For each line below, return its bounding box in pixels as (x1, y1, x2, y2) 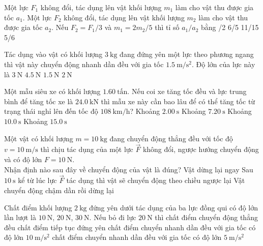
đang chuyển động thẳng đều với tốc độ (109, 133, 233, 143)
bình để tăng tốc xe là (4, 96, 73, 106)
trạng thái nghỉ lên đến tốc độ (4, 106, 98, 116)
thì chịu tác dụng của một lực (40, 144, 133, 155)
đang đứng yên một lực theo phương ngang (120, 49, 254, 59)
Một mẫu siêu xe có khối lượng (4, 86, 101, 97)
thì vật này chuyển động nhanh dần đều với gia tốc (4, 58, 164, 69)
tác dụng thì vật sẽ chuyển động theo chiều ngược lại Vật (66, 175, 245, 186)
